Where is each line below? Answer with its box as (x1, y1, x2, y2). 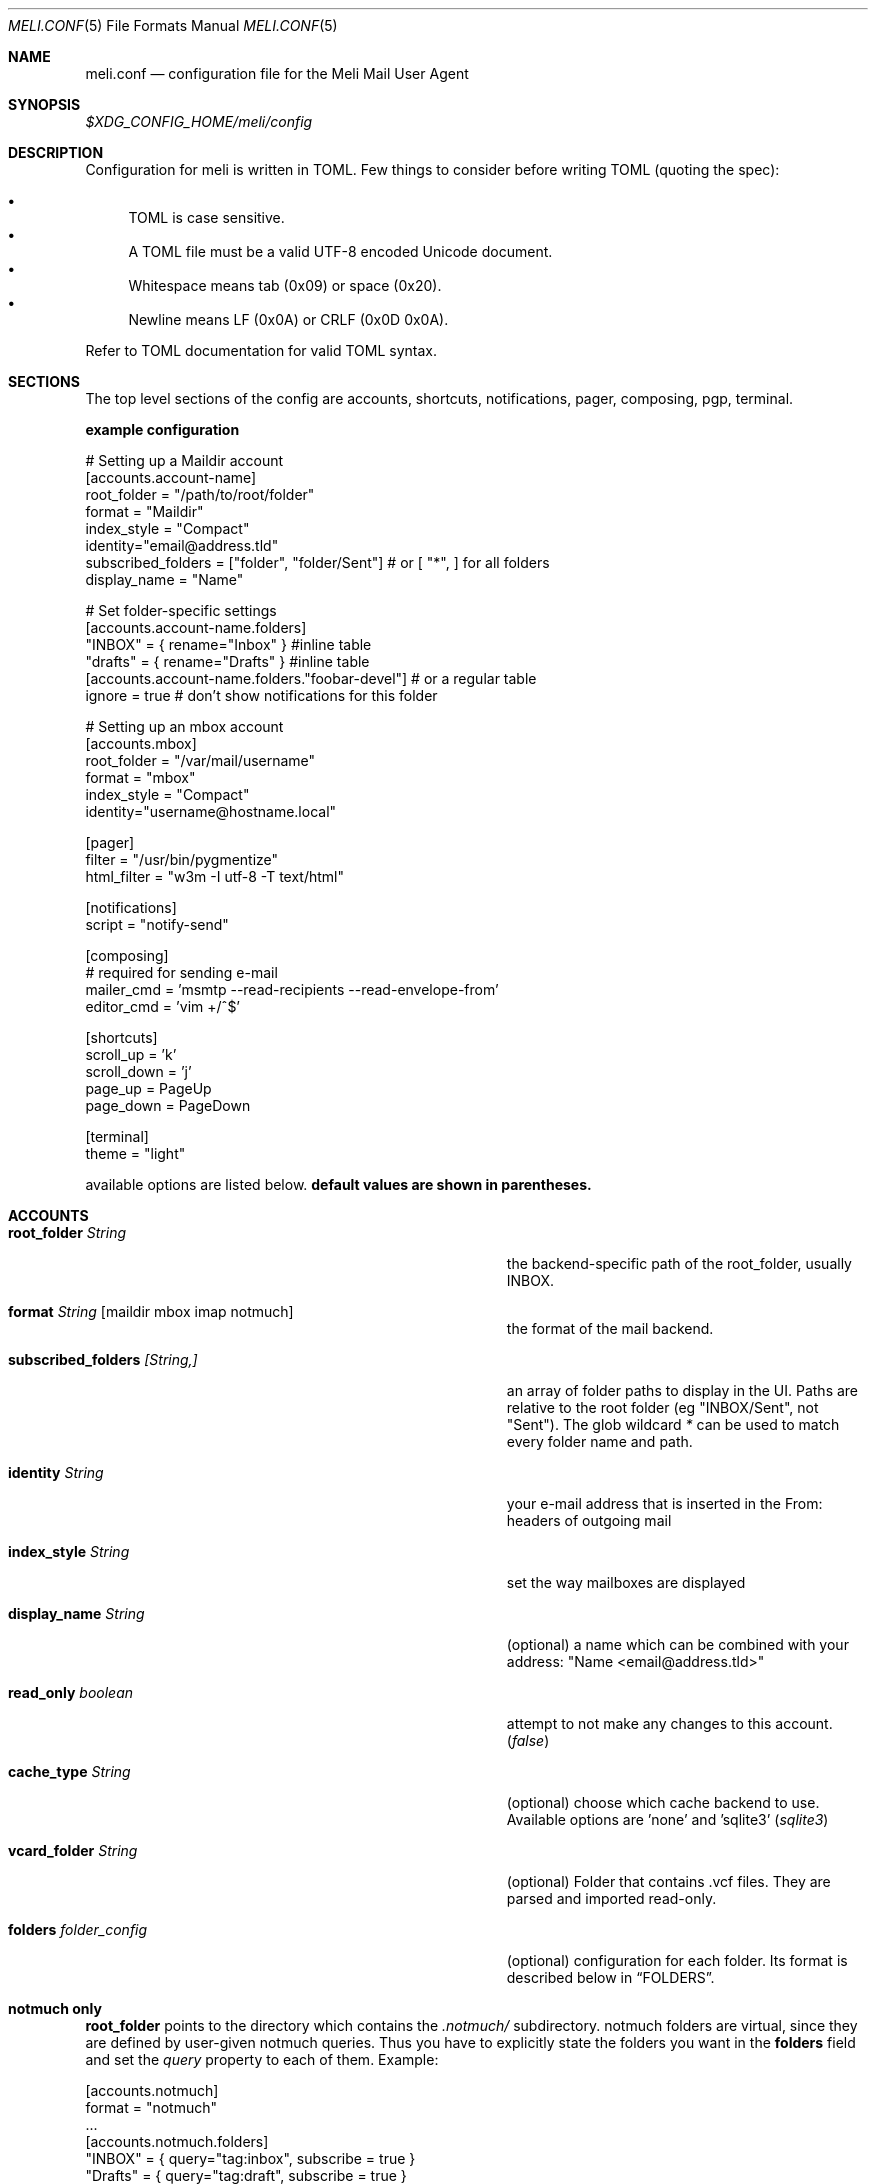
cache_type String (8, 1763, 131, 1780)
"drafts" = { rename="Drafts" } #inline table (85, 653, 370, 670)
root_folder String (8, 1224, 127, 1241)
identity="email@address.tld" (85, 537, 279, 554)
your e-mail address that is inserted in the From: (506, 1495, 823, 1512)
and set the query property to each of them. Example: (85, 2051, 439, 2068)
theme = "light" (85, 1145, 186, 1162)
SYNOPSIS (8, 96, 81, 113)
